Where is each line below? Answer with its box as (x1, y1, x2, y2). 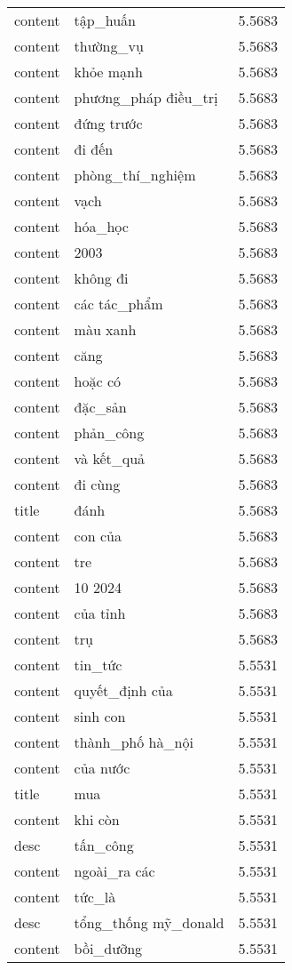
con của (74, 525, 122, 546)
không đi (74, 268, 129, 288)
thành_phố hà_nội (74, 732, 193, 752)
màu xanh (74, 319, 137, 340)
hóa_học (74, 216, 129, 236)
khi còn (74, 809, 120, 830)
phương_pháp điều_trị (74, 87, 218, 108)
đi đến (74, 139, 114, 159)
